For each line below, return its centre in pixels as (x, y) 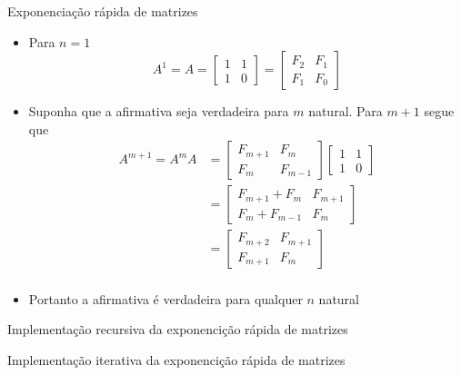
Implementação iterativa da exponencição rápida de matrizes (176, 359)
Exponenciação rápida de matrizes (103, 11)
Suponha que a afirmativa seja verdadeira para (159, 111)
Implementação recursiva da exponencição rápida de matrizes (178, 329)
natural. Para (346, 111)
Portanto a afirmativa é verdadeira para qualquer (165, 298)
